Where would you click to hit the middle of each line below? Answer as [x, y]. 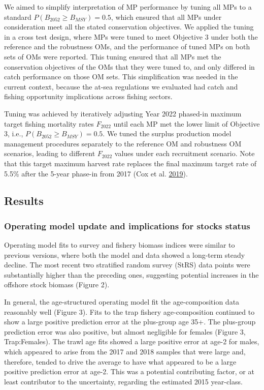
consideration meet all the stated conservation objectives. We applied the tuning [129, 27]
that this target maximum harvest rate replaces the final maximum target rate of [130, 163]
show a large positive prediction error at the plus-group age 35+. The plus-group [130, 322]
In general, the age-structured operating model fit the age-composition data [122, 302]
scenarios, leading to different [50, 153]
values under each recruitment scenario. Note [185, 153]
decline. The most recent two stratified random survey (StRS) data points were [127, 265]
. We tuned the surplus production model [167, 133]
